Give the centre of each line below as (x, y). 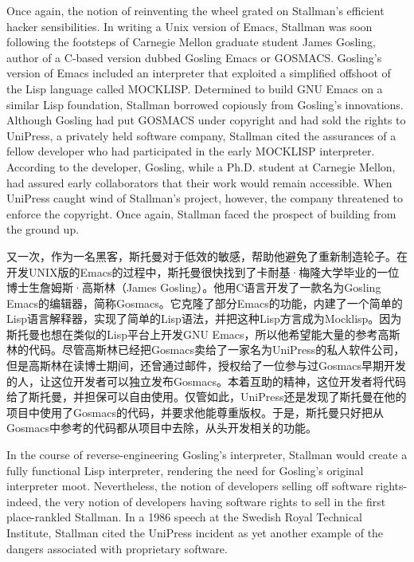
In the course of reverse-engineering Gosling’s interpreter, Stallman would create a (207, 455)
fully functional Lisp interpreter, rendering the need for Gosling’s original (185, 470)
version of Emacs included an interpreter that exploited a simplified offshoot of (199, 73)
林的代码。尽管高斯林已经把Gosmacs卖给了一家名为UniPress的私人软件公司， (206, 350)
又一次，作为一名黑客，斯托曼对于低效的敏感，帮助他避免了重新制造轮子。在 (207, 255)
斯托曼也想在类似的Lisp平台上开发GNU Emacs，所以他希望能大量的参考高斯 (203, 334)
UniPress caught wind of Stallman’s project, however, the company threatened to (205, 198)
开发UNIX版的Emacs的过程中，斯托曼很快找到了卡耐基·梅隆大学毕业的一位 (203, 271)
